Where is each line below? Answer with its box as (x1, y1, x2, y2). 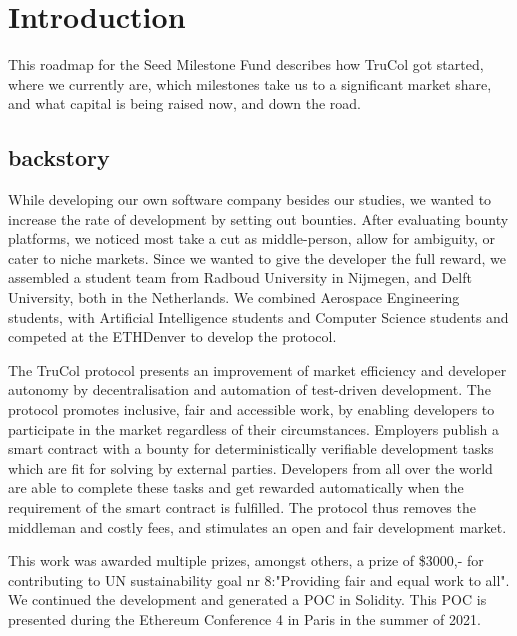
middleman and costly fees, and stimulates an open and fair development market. (8, 516, 507, 537)
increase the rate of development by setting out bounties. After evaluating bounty (8, 208, 509, 229)
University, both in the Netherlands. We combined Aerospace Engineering (8, 287, 460, 308)
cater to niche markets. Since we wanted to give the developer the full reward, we (8, 247, 506, 268)
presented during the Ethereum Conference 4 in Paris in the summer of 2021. (8, 608, 481, 629)
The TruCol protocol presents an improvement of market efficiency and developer (8, 359, 507, 380)
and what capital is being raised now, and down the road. (8, 93, 361, 114)
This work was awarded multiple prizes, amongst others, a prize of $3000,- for (8, 550, 484, 571)
